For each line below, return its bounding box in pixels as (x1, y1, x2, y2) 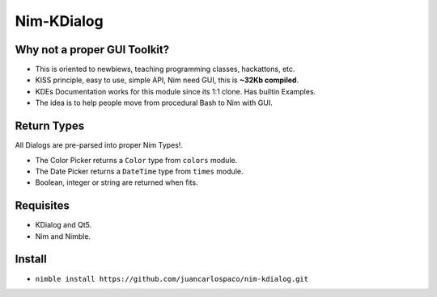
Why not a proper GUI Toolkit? (15, 43, 170, 56)
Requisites (15, 199, 70, 213)
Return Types (15, 119, 85, 133)
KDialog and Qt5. (35, 220, 92, 230)
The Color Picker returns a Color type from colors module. (35, 155, 238, 165)
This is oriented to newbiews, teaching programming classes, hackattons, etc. (35, 65, 295, 74)
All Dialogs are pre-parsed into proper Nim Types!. (15, 140, 184, 150)
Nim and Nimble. (35, 231, 91, 241)
